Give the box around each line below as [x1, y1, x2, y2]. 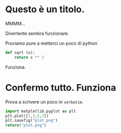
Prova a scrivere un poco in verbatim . [5, 98, 84, 105]
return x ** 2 [14, 55, 44, 60]
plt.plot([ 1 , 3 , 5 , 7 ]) [5, 113, 49, 118]
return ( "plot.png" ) [5, 123, 47, 128]
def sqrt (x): [5, 50, 36, 55]
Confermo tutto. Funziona [5, 82, 116, 93]
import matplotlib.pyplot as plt [5, 109, 76, 114]
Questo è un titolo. [5, 4, 85, 15]
